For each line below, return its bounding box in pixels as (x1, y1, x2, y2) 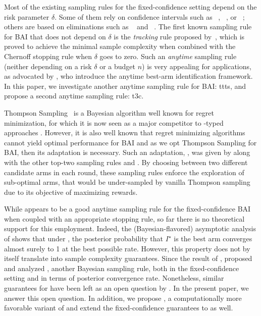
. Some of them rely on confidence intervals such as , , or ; (55, 11, 245, 22)
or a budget (99, 61, 136, 71)
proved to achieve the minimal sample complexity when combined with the (4, 41, 236, 51)
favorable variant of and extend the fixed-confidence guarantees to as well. (4, 302, 233, 313)
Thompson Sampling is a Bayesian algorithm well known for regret (4, 107, 214, 118)
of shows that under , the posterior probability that (4, 233, 164, 244)
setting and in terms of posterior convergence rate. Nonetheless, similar (4, 273, 224, 283)
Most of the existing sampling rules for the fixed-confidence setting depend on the (4, 2, 257, 12)
